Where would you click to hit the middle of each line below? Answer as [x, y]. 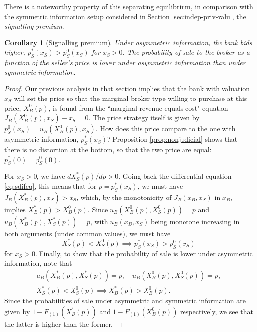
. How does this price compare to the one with [165, 128]
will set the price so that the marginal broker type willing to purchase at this [130, 98]
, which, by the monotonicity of [124, 197]
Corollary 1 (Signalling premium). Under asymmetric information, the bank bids [128, 42]
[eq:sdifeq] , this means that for [51, 185]
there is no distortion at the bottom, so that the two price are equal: [108, 149]
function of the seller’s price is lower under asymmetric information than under [125, 62]
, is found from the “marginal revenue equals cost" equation [138, 108]
